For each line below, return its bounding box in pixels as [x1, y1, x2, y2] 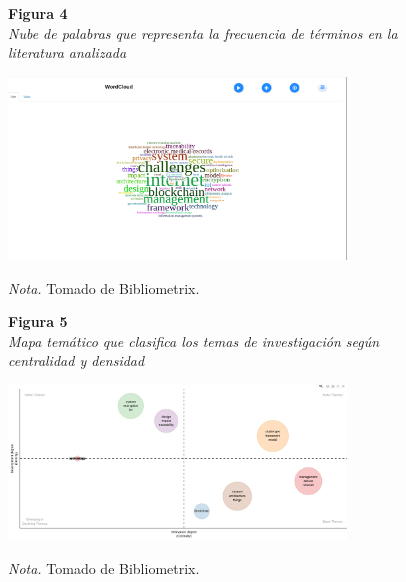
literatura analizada [8, 42, 127, 63]
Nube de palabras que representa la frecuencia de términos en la [8, 22, 398, 43]
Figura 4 [8, 3, 68, 23]
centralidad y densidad [8, 350, 145, 371]
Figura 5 [8, 311, 68, 332]
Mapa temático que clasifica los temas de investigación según [8, 330, 380, 351]
